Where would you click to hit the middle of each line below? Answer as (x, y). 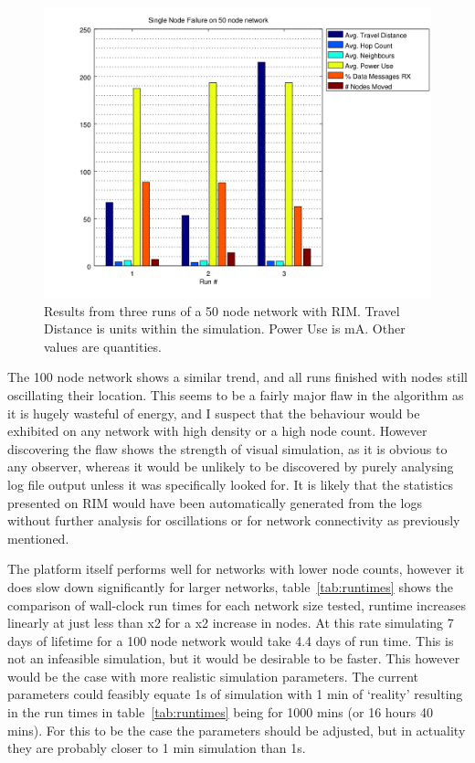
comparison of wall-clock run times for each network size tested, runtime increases (237, 604)
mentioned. (38, 538)
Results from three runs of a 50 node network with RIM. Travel (222, 310)
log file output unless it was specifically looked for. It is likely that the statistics (230, 484)
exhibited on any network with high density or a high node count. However (217, 431)
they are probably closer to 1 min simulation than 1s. (157, 748)
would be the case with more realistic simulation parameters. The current (213, 676)
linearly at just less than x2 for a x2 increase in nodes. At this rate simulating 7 (231, 623)
